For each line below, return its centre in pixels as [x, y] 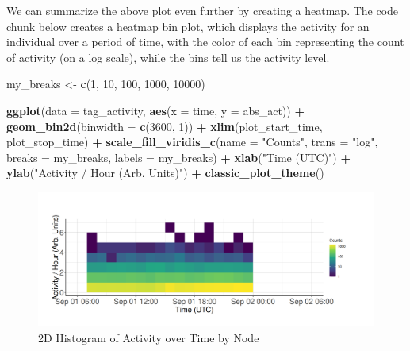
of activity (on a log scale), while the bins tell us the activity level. [168, 57]
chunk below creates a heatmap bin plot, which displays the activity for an [188, 26]
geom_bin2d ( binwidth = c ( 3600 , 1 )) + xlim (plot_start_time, [165, 126]
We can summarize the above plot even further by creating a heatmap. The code [203, 10]
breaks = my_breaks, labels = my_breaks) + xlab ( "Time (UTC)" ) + [178, 157]
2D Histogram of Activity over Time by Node [149, 337]
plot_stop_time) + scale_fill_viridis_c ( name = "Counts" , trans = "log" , [192, 142]
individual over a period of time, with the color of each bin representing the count [205, 42]
